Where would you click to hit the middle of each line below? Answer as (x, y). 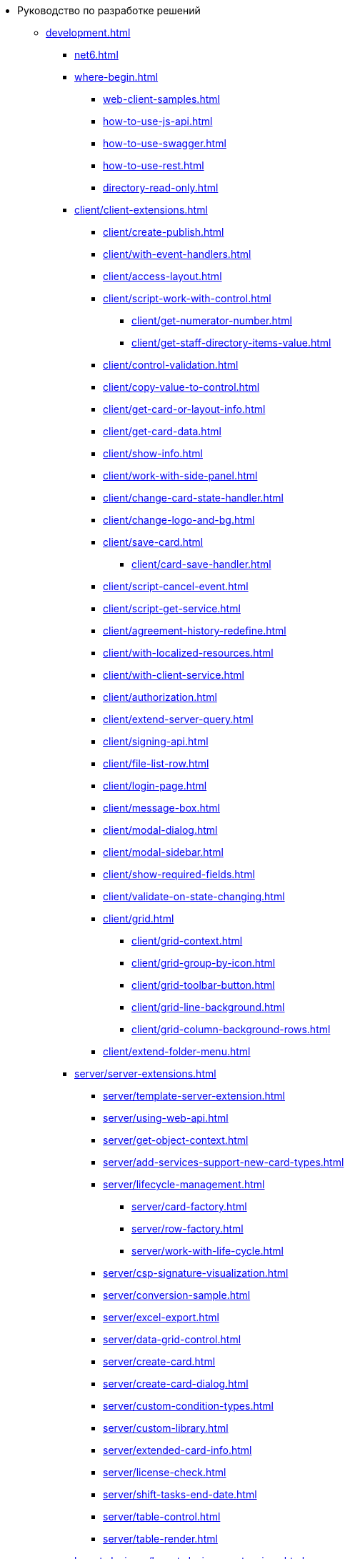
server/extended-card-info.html (177, 1450)
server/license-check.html (165, 1472)
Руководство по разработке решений (109, 10)
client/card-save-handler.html (201, 564)
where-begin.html (116, 77)
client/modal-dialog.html (160, 830)
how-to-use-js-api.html (158, 121)
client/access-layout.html (162, 276)
